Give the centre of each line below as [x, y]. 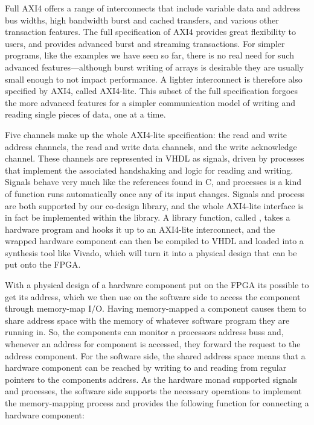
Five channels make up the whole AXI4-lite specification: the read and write [146, 134]
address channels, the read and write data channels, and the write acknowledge [151, 146]
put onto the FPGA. [43, 264]
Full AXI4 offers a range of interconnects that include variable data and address [153, 8]
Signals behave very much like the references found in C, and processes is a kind [153, 182]
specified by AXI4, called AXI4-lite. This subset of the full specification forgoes [152, 91]
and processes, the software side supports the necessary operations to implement [153, 391]
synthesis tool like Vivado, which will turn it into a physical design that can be [151, 252]
